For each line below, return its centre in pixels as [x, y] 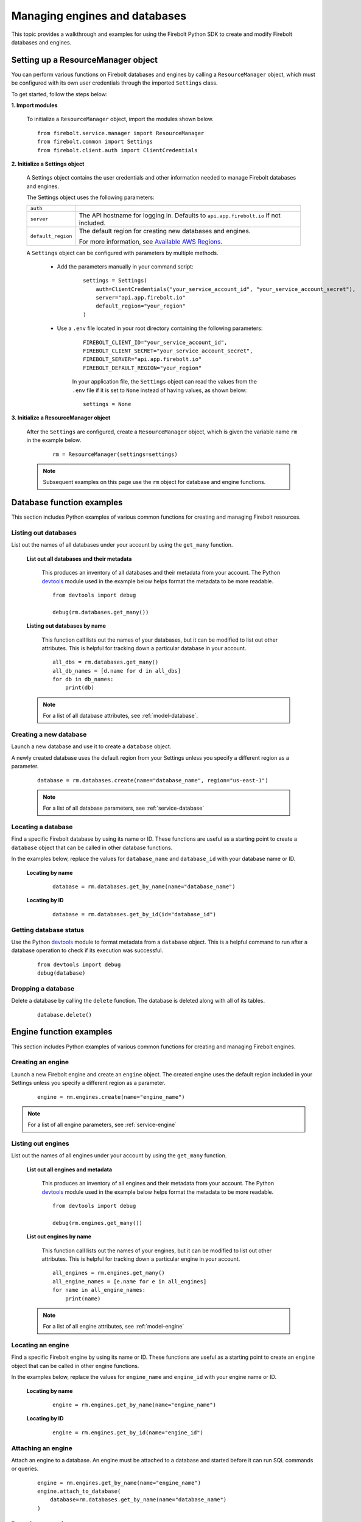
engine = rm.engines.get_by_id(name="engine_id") [128, 1433]
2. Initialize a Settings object [48, 164]
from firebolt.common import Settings [95, 142]
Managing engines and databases [99, 16]
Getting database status [48, 930]
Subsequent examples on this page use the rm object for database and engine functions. [154, 482]
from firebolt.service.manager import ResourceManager [121, 133]
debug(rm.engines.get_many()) [98, 1223]
